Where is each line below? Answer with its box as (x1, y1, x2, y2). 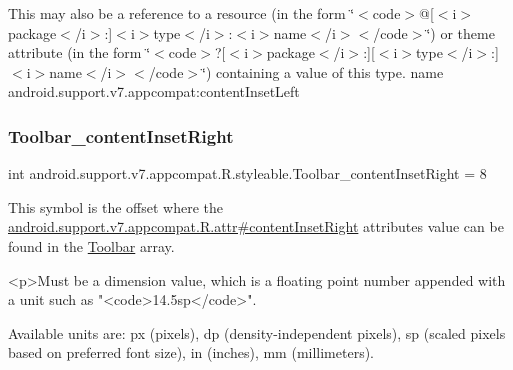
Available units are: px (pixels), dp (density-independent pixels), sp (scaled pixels (8, 322, 506, 343)
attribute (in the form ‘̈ (8, 42, 151, 63)
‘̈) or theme (426, 22, 495, 43)
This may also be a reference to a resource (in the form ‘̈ (8, 3, 355, 23)
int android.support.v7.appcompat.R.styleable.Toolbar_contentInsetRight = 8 (8, 163, 487, 184)
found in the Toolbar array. (8, 235, 175, 256)
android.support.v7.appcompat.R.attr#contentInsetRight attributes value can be (8, 216, 504, 237)
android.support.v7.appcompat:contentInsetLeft (8, 81, 300, 102)
